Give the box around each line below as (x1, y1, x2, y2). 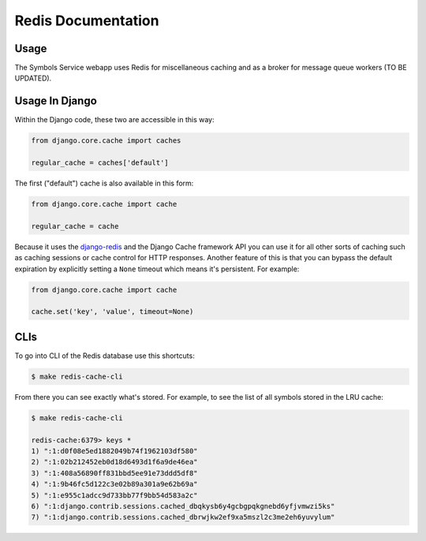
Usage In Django (14, 95, 98, 108)
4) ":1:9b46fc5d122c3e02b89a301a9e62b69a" (31, 479, 198, 489)
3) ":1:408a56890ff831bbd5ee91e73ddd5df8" (31, 468, 198, 477)
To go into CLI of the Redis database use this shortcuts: (14, 351, 195, 360)
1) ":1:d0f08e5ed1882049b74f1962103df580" (31, 446, 198, 456)
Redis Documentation (14, 12, 159, 29)
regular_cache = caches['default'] (31, 159, 169, 167)
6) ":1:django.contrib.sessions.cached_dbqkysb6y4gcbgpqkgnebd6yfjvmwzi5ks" (31, 502, 335, 510)
